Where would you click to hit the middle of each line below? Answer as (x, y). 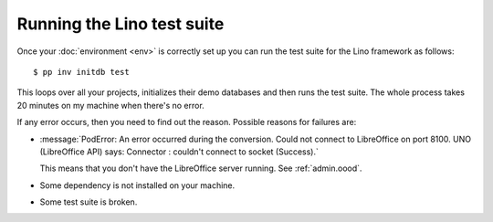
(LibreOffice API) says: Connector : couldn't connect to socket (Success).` (179, 152)
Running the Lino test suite (121, 24)
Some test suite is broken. (89, 202)
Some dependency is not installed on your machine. (137, 185)
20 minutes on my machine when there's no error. (110, 105)
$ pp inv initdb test (81, 72)
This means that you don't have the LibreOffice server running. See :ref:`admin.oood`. (201, 168)
